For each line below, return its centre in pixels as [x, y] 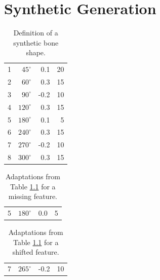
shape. [36, 52]
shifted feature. [36, 252]
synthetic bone [36, 42]
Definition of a [36, 33]
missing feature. [33, 196]
